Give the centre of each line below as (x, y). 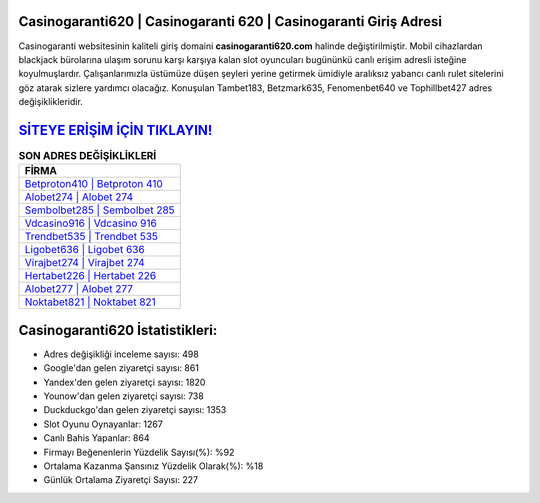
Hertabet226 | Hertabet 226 (90, 276)
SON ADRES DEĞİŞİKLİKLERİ (87, 156)
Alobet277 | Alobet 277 (79, 289)
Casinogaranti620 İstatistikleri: (118, 330)
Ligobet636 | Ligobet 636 (84, 250)
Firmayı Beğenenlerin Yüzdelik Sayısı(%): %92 (139, 452)
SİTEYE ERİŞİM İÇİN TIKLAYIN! (115, 130)
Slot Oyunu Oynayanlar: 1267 (103, 424)
